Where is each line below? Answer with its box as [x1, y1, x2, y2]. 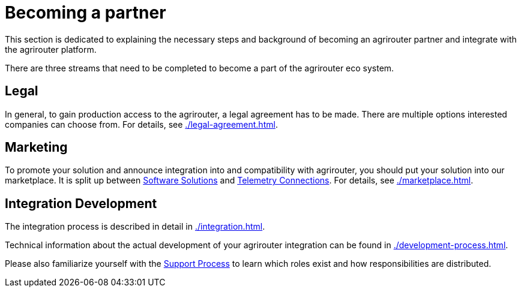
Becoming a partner [5, 2, 166, 23]
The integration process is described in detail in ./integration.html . [5, 221, 265, 232]
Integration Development [5, 195, 157, 211]
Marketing [5, 140, 68, 155]
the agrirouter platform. [5, 44, 97, 55]
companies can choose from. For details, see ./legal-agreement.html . [5, 119, 278, 130]
